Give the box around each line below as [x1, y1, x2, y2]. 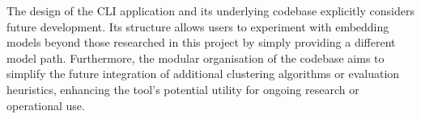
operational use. [6, 96, 85, 113]
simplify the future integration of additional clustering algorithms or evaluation [6, 65, 400, 82]
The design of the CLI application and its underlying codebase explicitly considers [6, 2, 415, 18]
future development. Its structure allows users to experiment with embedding [6, 18, 389, 35]
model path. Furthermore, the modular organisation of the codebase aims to [6, 49, 385, 66]
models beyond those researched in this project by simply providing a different [6, 34, 396, 51]
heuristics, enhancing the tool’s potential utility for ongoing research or [6, 80, 359, 97]
